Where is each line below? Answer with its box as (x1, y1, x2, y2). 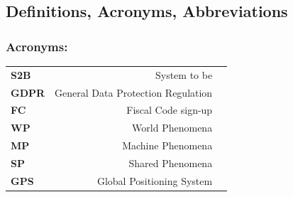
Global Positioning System (96, 173, 213, 188)
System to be (155, 67, 213, 82)
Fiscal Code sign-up (126, 102, 213, 117)
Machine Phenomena (122, 138, 213, 153)
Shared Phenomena (128, 155, 213, 170)
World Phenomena (132, 120, 213, 135)
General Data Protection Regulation (55, 85, 213, 100)
